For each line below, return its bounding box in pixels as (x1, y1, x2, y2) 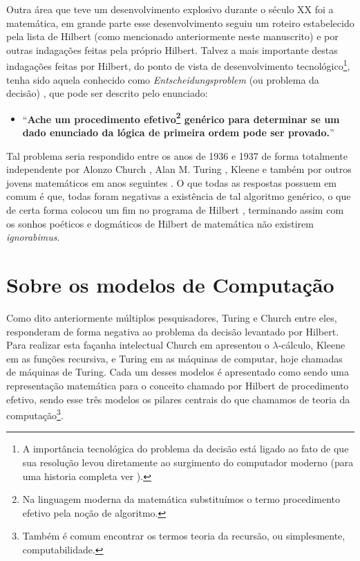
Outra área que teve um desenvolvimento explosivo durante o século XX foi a (6, 2, 334, 16)
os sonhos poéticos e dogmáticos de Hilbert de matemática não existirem (6, 216, 314, 230)
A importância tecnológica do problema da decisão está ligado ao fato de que (22, 441, 349, 456)
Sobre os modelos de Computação (6, 270, 334, 298)
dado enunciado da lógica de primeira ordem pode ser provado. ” (22, 125, 334, 140)
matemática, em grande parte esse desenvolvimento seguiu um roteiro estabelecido (6, 15, 354, 30)
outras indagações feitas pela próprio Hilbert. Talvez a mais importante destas (6, 42, 338, 57)
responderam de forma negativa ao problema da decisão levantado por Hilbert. (6, 324, 339, 338)
